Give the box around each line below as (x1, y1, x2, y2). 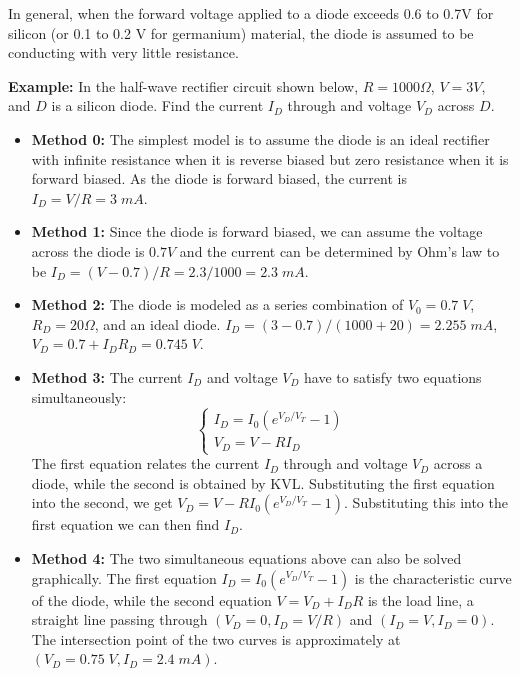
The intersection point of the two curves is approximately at (31, 628, 401, 649)
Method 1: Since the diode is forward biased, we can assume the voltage (31, 221, 483, 242)
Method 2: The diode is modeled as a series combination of (31, 294, 404, 315)
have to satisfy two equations (304, 366, 482, 387)
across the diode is (31, 240, 145, 261)
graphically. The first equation (31, 567, 217, 588)
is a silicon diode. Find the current (51, 95, 264, 116)
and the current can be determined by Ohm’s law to (179, 240, 500, 261)
